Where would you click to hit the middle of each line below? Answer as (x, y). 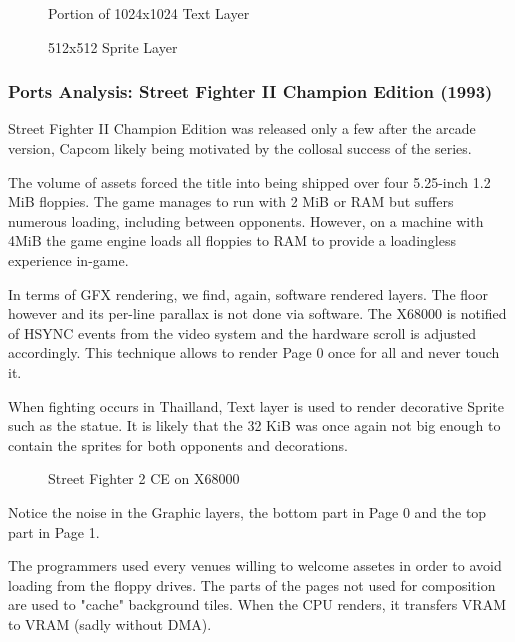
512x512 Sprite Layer (113, 46)
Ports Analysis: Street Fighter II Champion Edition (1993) (250, 91)
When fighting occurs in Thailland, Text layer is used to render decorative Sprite (256, 405)
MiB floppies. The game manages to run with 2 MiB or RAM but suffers (231, 201)
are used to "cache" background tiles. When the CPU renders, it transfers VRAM (257, 604)
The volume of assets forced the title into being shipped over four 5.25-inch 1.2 (249, 181)
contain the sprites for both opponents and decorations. (178, 444)
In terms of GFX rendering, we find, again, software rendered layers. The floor (248, 293)
